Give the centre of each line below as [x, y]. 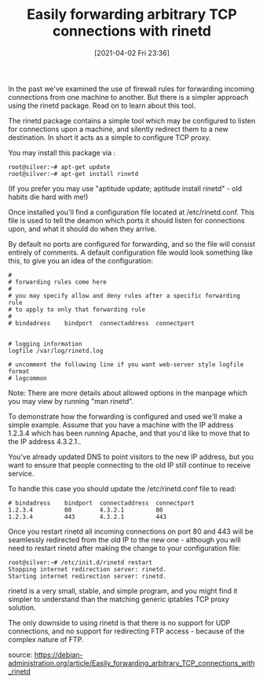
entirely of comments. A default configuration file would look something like [131, 252]
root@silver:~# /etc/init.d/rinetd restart [80, 562]
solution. [22, 608]
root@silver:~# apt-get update [59, 167]
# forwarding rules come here [58, 282]
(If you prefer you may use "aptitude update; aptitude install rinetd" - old [125, 188]
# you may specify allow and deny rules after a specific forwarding [124, 296]
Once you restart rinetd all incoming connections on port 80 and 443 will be [131, 531]
